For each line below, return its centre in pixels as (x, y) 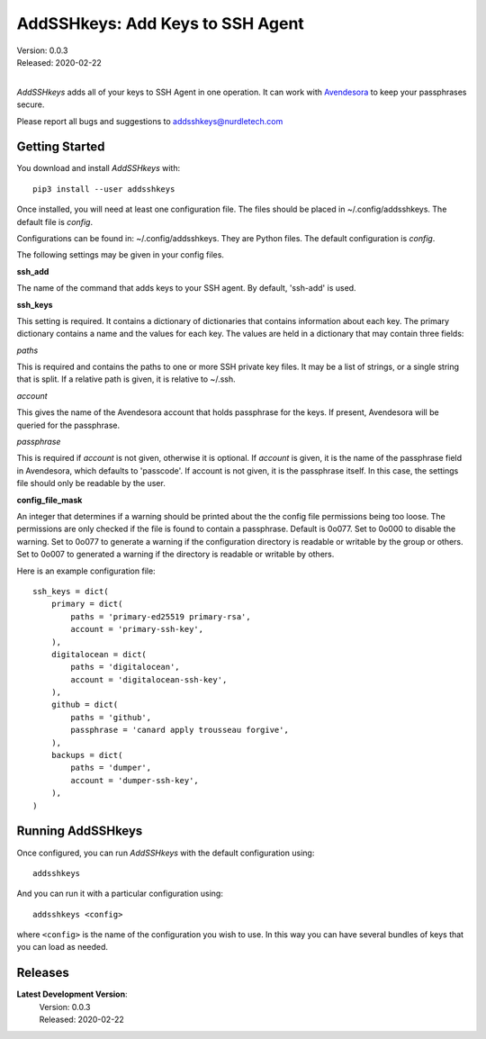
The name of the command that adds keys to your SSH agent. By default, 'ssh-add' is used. (186, 288)
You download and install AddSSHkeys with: (98, 168)
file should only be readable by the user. (91, 483)
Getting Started (61, 147)
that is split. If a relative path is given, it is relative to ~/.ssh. (126, 379)
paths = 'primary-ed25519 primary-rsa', (161, 616)
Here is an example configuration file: (86, 571)
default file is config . (55, 221)
